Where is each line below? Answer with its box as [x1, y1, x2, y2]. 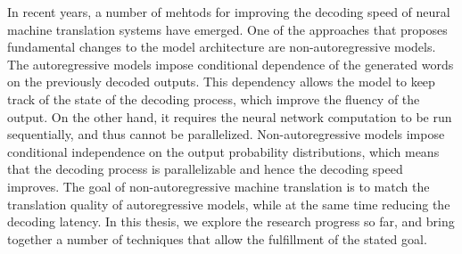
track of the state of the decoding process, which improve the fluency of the [7, 89, 420, 108]
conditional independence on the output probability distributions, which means [7, 142, 440, 160]
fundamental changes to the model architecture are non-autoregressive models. [7, 37, 436, 56]
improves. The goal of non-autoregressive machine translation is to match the [7, 176, 430, 195]
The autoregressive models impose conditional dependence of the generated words [7, 54, 454, 73]
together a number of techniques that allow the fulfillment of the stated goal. [7, 229, 427, 248]
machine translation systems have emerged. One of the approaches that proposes [7, 20, 448, 38]
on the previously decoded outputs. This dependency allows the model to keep [7, 72, 435, 91]
